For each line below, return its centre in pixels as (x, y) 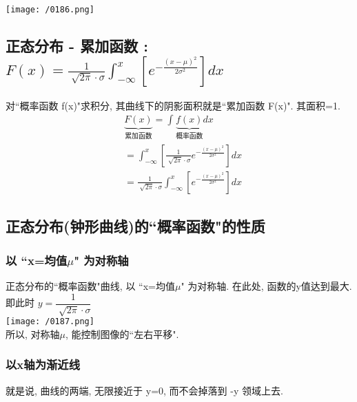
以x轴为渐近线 (43, 364)
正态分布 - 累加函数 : (77, 46)
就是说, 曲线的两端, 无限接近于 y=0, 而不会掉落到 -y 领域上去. (144, 390)
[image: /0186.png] (50, 10)
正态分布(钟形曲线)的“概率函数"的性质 (135, 226)
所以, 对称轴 (33, 334)
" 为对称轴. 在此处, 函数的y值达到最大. (266, 285)
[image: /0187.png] (50, 322)
